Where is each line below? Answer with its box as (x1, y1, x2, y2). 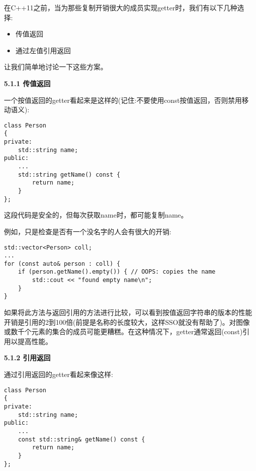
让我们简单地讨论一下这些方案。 (4, 62, 107, 72)
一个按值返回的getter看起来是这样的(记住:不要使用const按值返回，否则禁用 (4, 94, 242, 105)
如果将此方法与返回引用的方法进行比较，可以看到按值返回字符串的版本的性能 (4, 307, 252, 317)
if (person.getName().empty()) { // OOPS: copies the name (18, 268, 216, 276)
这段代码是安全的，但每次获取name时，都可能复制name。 (4, 210, 188, 220)
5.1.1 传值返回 (4, 78, 51, 88)
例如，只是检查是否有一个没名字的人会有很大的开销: (4, 226, 171, 236)
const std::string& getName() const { (18, 436, 145, 443)
